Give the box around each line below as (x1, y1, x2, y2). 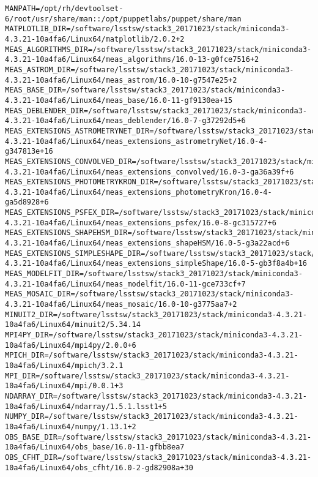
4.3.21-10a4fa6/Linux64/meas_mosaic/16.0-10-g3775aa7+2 (5, 300, 237, 309)
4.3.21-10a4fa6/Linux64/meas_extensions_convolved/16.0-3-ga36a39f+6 (5, 167, 294, 176)
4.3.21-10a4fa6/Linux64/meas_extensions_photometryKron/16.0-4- (5, 187, 272, 197)
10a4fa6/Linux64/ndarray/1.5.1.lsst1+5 (5, 402, 167, 411)
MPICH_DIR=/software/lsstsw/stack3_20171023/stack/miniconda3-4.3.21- (5, 351, 298, 360)
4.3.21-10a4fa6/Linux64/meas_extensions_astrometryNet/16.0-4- (5, 137, 268, 146)
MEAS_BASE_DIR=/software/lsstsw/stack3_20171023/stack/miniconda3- (5, 86, 286, 95)
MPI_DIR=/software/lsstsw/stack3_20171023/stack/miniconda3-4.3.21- (5, 371, 290, 380)
